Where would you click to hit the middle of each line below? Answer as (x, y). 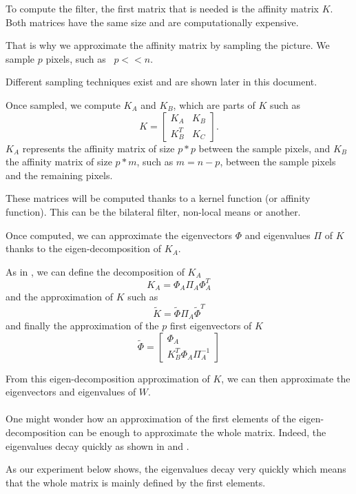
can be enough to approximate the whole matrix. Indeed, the (198, 432)
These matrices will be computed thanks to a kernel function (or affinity (158, 198)
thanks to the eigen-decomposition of (84, 248)
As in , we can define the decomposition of (95, 271)
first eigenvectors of (211, 326)
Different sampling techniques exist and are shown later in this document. (161, 82)
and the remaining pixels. (59, 175)
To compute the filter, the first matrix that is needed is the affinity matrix (162, 8)
